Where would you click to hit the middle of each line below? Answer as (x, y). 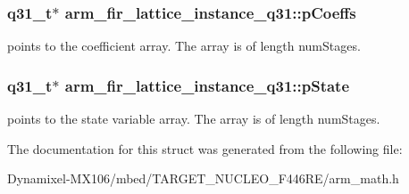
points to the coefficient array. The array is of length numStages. (184, 46)
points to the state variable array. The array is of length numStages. (194, 119)
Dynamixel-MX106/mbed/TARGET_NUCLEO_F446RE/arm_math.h (203, 178)
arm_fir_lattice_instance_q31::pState (207, 85)
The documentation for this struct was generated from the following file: (205, 148)
